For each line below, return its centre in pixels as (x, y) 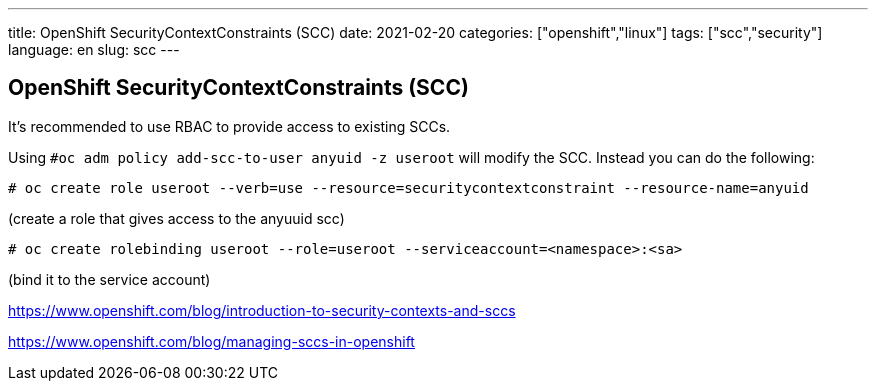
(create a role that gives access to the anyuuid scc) (176, 218)
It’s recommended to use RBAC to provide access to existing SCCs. (229, 126)
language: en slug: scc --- (94, 49)
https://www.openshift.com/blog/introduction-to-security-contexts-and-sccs (262, 310)
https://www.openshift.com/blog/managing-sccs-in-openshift (211, 341)
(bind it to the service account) (109, 279)
